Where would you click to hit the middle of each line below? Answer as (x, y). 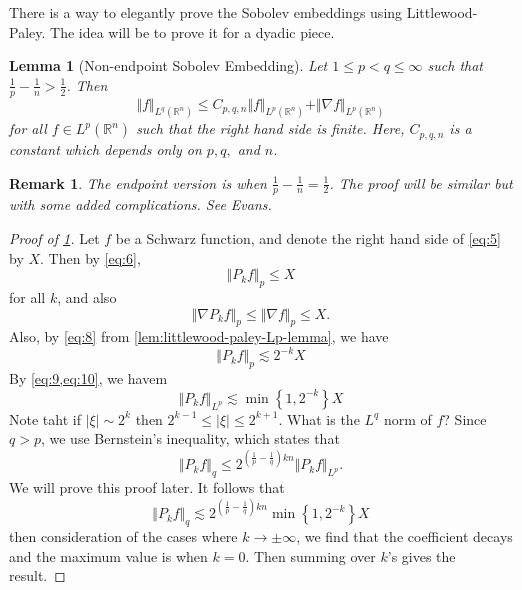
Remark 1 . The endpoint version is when (138, 182)
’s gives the (421, 555)
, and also (87, 296)
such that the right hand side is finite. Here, (270, 128)
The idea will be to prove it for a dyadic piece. (192, 31)
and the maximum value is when (108, 555)
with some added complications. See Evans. (140, 204)
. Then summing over (310, 555)
